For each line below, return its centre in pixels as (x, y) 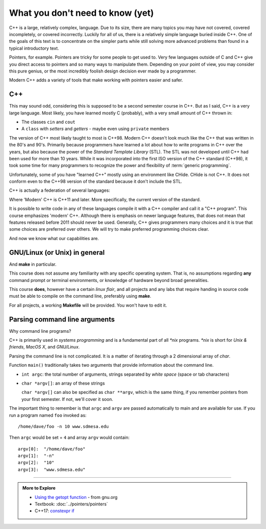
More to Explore (39, 488)
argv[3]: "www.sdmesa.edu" (52, 469)
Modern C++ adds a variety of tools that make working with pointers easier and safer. (96, 80)
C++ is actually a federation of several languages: (60, 190)
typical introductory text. (34, 48)
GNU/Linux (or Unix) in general (57, 252)
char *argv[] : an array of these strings (63, 383)
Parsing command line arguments (62, 319)
